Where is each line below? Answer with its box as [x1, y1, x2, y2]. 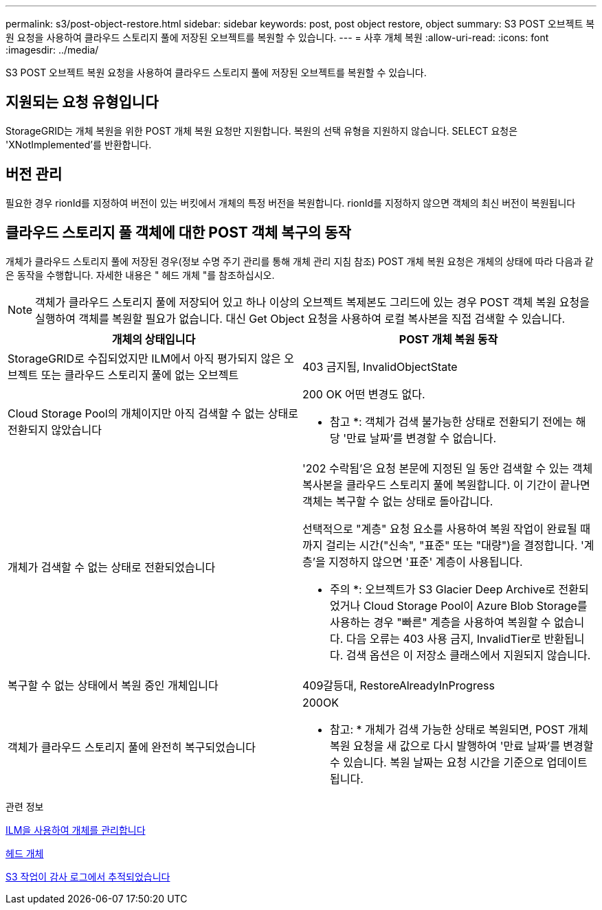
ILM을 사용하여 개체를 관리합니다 [5, 823, 146, 836]
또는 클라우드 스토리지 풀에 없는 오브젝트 [41, 367, 239, 382]
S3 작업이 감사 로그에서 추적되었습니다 [5, 870, 170, 883]
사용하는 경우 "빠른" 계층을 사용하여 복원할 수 [330, 615, 551, 629]
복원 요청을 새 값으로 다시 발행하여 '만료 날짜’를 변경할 [330, 738, 594, 753]
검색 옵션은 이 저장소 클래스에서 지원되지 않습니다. [346, 648, 591, 662]
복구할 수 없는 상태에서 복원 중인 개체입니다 [8, 678, 219, 692]
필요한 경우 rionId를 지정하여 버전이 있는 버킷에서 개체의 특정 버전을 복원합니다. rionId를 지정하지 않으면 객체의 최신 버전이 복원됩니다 [5, 196, 576, 209]
